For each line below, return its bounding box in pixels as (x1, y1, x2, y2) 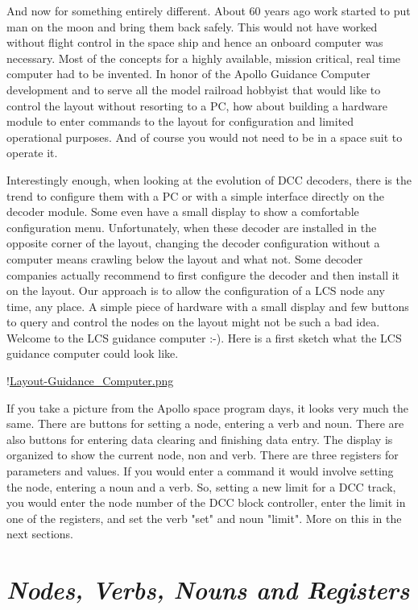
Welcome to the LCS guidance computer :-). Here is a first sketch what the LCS (6, 329, 402, 346)
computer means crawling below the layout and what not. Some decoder (6, 250, 363, 267)
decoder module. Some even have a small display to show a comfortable (6, 203, 359, 220)
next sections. (6, 525, 73, 542)
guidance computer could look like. (6, 345, 179, 362)
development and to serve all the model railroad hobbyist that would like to (6, 81, 381, 98)
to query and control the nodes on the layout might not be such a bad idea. (6, 313, 380, 330)
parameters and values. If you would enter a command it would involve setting (6, 463, 394, 479)
